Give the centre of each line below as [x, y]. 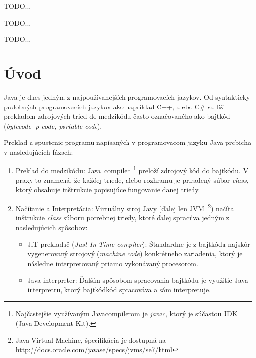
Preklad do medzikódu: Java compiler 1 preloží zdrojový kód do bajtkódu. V [132, 170]
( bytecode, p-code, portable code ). [53, 125]
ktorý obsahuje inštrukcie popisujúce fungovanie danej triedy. [108, 190]
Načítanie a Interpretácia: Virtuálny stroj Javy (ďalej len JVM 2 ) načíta [125, 207]
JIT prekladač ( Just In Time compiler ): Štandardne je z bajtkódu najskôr [139, 244]
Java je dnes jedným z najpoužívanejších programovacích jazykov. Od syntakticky [127, 96]
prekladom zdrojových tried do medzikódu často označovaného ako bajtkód [117, 116]
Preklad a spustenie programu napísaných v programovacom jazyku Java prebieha [128, 142]
